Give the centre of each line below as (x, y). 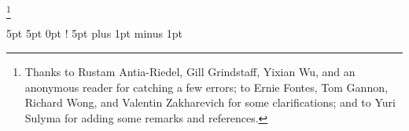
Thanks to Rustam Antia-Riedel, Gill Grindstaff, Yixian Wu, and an (190, 71)
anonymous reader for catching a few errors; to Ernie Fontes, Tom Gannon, (206, 87)
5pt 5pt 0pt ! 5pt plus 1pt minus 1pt (94, 33)
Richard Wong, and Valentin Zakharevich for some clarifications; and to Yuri (210, 102)
